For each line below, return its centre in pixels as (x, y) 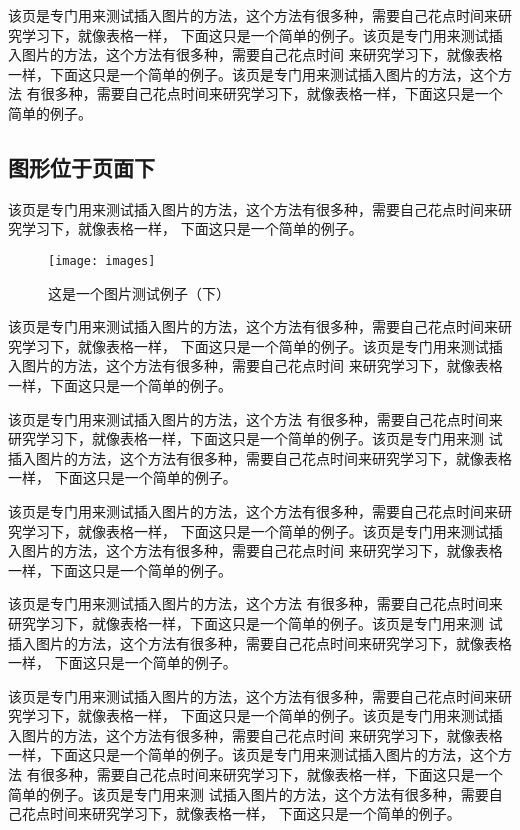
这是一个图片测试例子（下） (139, 292)
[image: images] (102, 260)
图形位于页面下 (81, 166)
